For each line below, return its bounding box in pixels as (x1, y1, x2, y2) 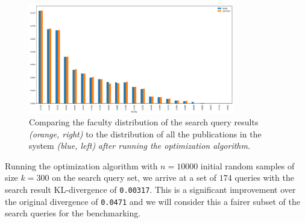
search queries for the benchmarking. (5, 207, 141, 219)
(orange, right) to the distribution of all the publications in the (29, 127, 262, 140)
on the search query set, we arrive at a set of (52, 171, 217, 184)
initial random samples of (200, 159, 295, 172)
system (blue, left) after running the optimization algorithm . (29, 139, 250, 152)
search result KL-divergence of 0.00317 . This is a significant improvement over (5, 183, 296, 196)
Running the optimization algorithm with (5, 159, 158, 172)
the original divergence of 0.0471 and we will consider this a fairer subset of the (5, 195, 300, 207)
